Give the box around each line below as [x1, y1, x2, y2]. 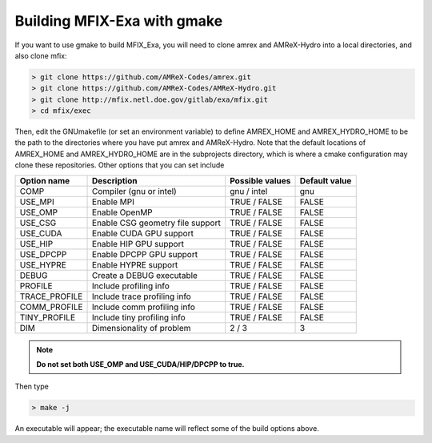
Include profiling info [92, 280, 170, 292]
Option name [19, 175, 70, 186]
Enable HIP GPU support [92, 238, 184, 249]
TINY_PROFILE [19, 312, 76, 323]
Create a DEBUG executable [92, 269, 198, 280]
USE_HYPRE [19, 259, 67, 270]
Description [92, 175, 138, 186]
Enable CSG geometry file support [92, 217, 222, 228]
